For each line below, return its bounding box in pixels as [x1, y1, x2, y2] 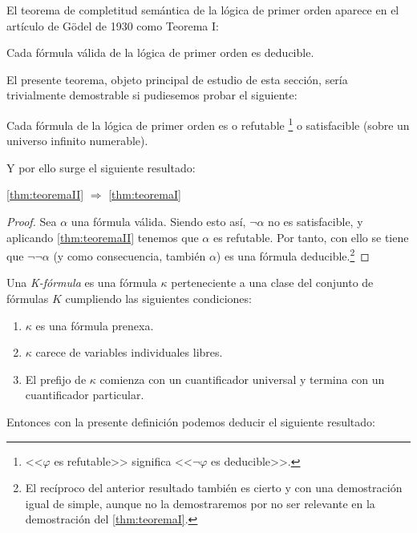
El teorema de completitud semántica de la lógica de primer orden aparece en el [6, 2, 399, 18]
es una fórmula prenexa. [35, 317, 154, 333]
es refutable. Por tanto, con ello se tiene [213, 228, 409, 245]
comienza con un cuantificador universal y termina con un [99, 370, 385, 387]
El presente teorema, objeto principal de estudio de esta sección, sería [6, 71, 348, 87]
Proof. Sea [6, 213, 57, 229]
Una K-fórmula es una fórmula [6, 274, 157, 291]
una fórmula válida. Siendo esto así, [71, 213, 246, 229]
